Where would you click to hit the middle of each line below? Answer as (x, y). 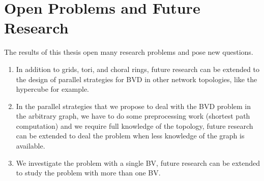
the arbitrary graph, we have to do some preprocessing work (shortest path (133, 116)
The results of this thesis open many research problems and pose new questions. (129, 52)
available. (31, 146)
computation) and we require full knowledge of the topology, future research (135, 125)
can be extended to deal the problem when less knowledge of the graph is (130, 136)
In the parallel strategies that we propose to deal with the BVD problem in (133, 106)
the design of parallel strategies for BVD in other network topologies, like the (137, 79)
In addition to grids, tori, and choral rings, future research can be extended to (138, 69)
